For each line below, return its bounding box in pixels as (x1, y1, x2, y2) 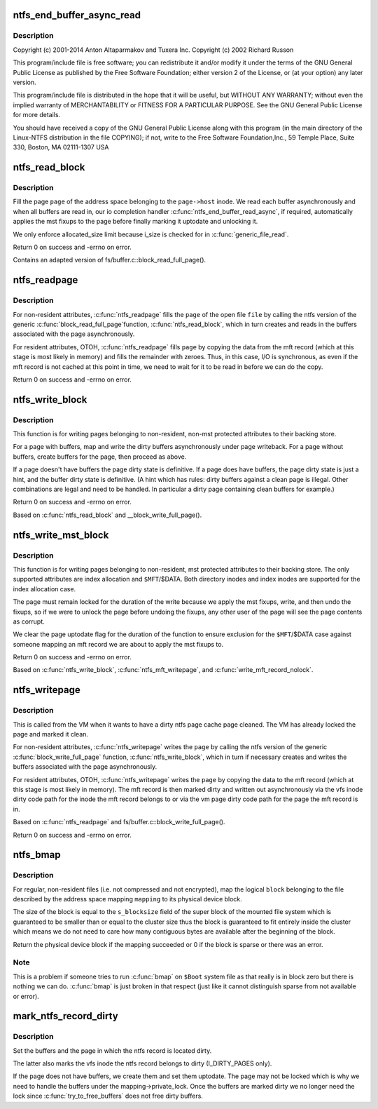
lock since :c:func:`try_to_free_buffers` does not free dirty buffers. (13, 1091, 203, 1101)
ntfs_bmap (13, 849, 61, 861)
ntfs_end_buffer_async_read (13, 9, 141, 21)
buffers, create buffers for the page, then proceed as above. (13, 452, 187, 461)
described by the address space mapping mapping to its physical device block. (13, 895, 243, 903)
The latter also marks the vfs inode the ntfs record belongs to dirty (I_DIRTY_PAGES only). (13, 1059, 272, 1068)
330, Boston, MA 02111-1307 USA (13, 143, 109, 152)
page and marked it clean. (13, 730, 89, 738)
